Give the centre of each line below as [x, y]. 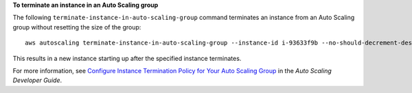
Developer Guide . [37, 80]
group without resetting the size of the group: [77, 27]
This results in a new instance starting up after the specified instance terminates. [127, 58]
